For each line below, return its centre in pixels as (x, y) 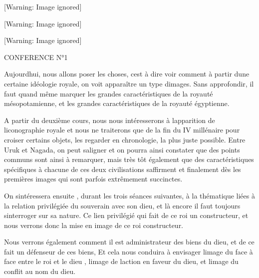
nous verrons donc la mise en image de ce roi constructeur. (94, 225)
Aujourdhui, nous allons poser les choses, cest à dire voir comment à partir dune (127, 74)
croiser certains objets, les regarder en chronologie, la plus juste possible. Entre (125, 139)
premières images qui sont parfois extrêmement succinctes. (93, 179)
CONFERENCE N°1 (36, 57)
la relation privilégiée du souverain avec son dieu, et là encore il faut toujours (122, 205)
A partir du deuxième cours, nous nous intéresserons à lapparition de (110, 120)
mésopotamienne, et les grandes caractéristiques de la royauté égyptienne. (117, 103)
